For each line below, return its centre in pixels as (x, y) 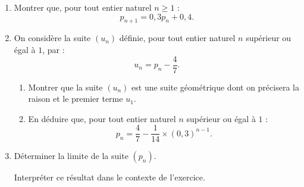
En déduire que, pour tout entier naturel (102, 118)
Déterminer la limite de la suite (71, 156)
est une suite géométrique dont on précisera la (215, 87)
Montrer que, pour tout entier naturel (83, 7)
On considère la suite (52, 38)
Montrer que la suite (65, 87)
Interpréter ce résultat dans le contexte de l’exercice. (109, 177)
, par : (54, 49)
